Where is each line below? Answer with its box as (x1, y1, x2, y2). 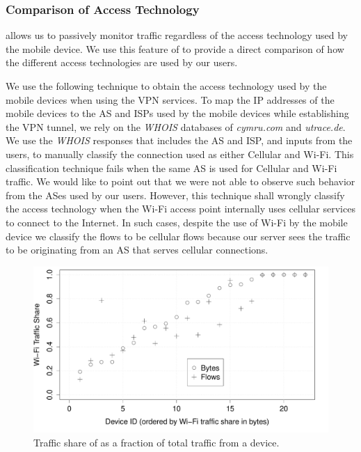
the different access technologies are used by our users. (6, 55, 238, 70)
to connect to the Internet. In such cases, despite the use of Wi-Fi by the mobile (6, 215, 348, 229)
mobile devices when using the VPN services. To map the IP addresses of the (6, 92, 335, 107)
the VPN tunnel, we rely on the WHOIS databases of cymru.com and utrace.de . (6, 119, 346, 134)
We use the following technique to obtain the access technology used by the (6, 79, 327, 93)
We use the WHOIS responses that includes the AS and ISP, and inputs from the (6, 133, 353, 148)
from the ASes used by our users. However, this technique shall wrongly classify (6, 187, 345, 202)
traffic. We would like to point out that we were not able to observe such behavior (6, 174, 355, 189)
